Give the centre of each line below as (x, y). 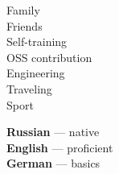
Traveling (29, 88)
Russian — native (53, 132)
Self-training (37, 41)
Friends (25, 25)
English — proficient (60, 147)
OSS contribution (49, 57)
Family (23, 10)
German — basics (53, 163)
